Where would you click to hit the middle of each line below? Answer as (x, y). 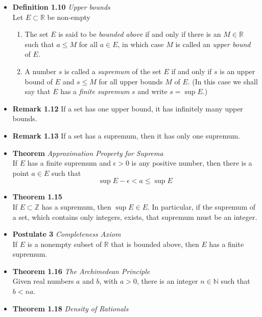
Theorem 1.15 (37, 197)
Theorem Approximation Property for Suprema (88, 153)
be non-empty (69, 17)
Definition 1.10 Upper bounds (61, 7)
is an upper (237, 71)
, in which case (141, 44)
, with (109, 281)
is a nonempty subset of (65, 244)
